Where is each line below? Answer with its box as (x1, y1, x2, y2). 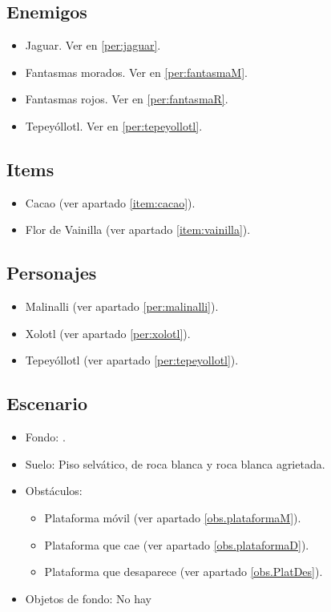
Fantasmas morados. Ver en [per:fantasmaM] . (25, 63, 248, 80)
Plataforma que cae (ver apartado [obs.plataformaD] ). (44, 536, 309, 553)
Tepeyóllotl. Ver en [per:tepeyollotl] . (25, 117, 203, 134)
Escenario (6, 391, 88, 416)
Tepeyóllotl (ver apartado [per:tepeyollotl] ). (25, 352, 239, 368)
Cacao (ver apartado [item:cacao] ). (25, 194, 196, 211)
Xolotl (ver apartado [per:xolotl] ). (25, 324, 191, 341)
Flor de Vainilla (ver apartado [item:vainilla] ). (25, 221, 251, 238)
